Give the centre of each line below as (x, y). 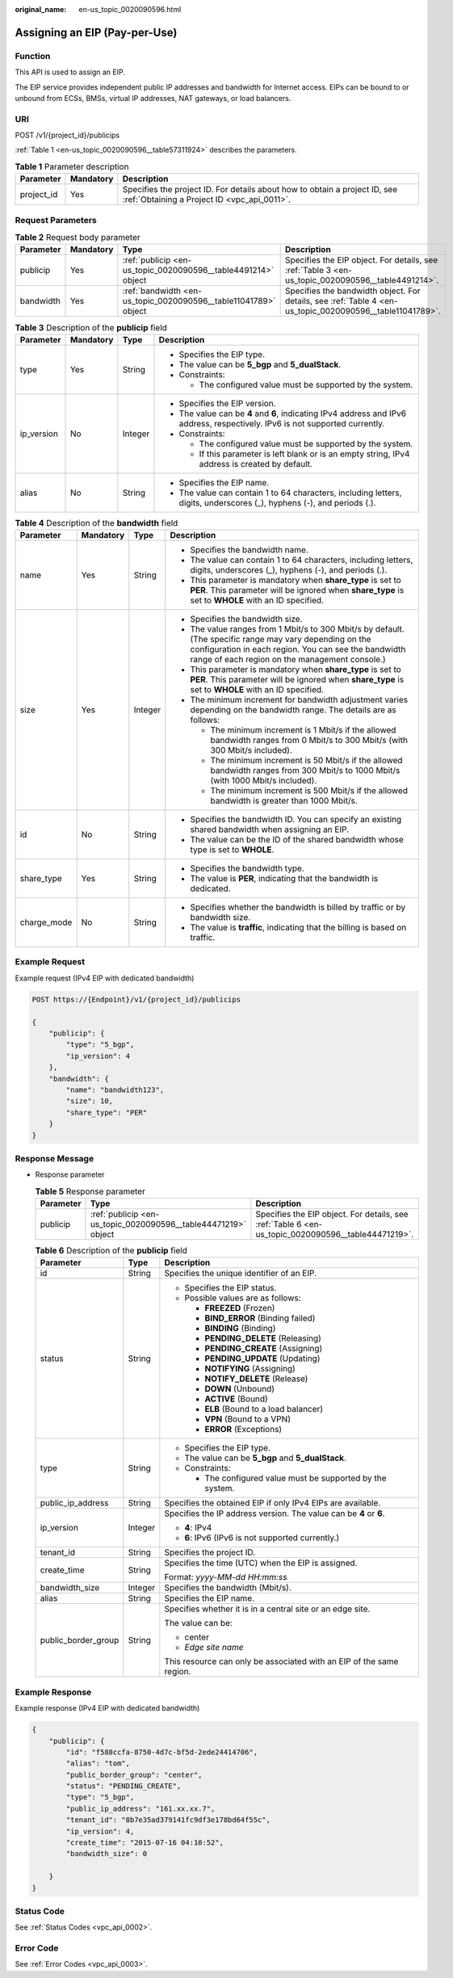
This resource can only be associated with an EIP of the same (281, 1661)
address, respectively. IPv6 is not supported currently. (282, 423)
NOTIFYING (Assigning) (250, 1369)
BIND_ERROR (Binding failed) (260, 1318)
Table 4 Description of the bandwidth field (96, 523)
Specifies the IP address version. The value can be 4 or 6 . (275, 1514)
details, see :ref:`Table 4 (331, 301)
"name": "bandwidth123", (115, 1090)
